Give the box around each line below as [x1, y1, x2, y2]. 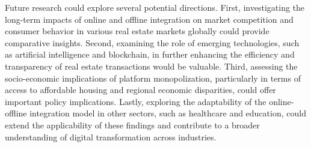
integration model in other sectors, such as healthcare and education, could [29, 107, 306, 119]
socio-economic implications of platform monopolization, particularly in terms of [5, 71, 301, 84]
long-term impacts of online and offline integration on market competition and [5, 13, 294, 25]
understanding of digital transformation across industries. [5, 130, 217, 143]
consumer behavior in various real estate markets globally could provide [5, 25, 269, 37]
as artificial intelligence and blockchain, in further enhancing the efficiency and [5, 48, 295, 61]
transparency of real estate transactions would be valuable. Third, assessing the [5, 59, 298, 72]
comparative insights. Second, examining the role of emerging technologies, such [5, 36, 300, 49]
